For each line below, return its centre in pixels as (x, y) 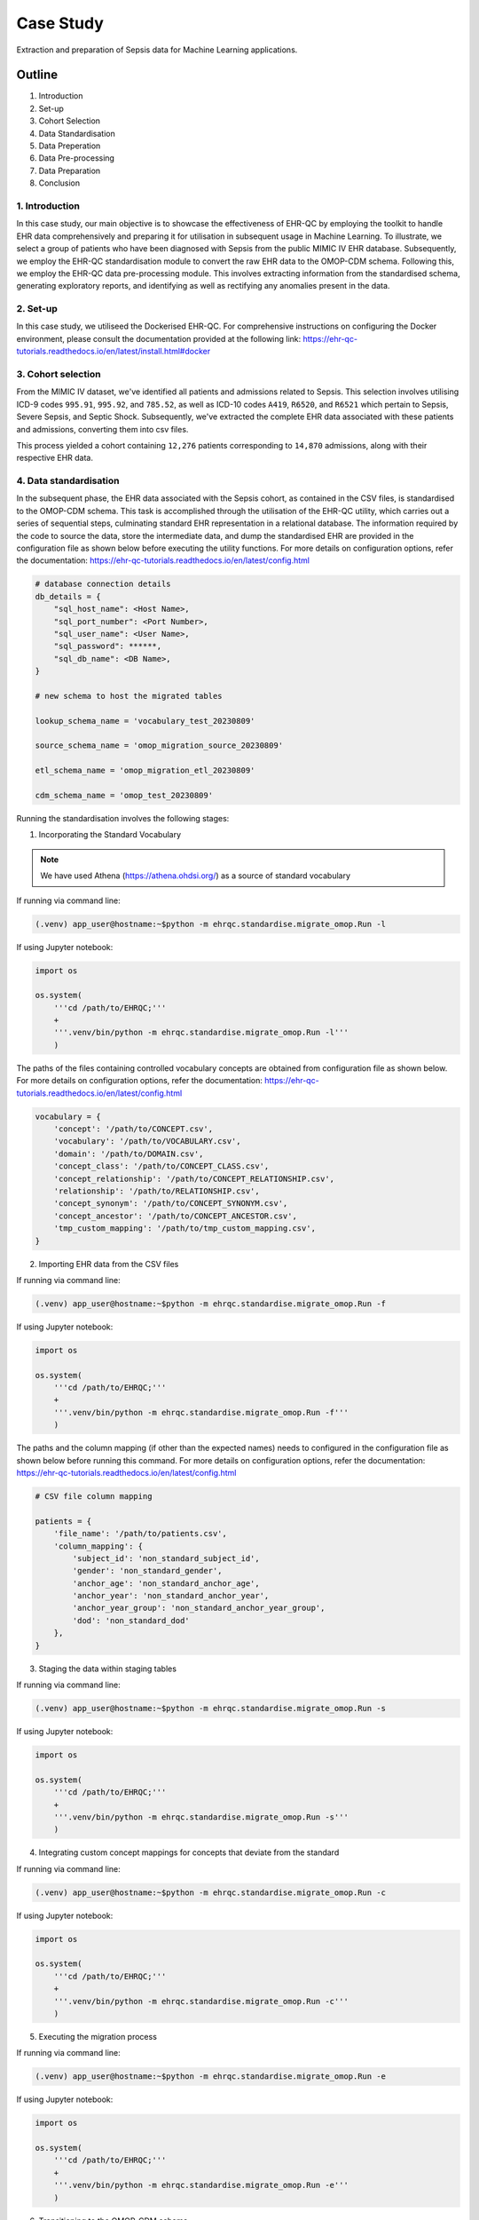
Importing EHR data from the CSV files (109, 1264)
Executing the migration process (98, 2036)
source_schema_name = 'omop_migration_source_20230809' (159, 745)
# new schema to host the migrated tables (129, 696)
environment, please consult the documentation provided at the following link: (159, 338)
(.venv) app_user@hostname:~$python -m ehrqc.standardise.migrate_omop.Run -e (210, 2077)
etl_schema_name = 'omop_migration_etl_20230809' (145, 771)
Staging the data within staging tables (108, 1669)
